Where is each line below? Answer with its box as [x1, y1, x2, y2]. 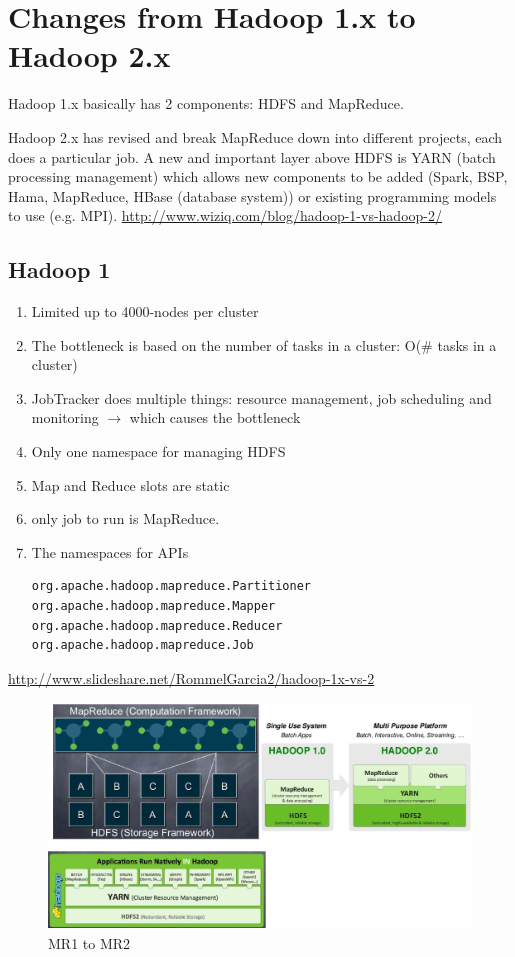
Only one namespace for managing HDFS [31, 441, 286, 462]
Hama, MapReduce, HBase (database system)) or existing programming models [8, 185, 497, 206]
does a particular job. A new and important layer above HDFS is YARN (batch [8, 146, 496, 167]
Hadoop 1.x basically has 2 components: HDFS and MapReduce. [8, 93, 404, 114]
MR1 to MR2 [48, 932, 131, 953]
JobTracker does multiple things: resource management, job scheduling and [31, 387, 492, 408]
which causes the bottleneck [129, 407, 301, 428]
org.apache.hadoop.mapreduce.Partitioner [31, 579, 311, 594]
